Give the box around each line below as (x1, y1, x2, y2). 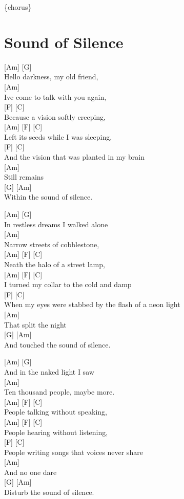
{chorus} (4, 2, 32, 12)
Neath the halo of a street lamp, (4, 259, 105, 269)
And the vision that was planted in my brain (4, 151, 145, 162)
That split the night (4, 319, 67, 330)
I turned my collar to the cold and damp (4, 279, 132, 290)
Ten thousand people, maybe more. (4, 386, 115, 397)
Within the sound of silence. (4, 191, 93, 202)
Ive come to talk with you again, (4, 91, 107, 102)
